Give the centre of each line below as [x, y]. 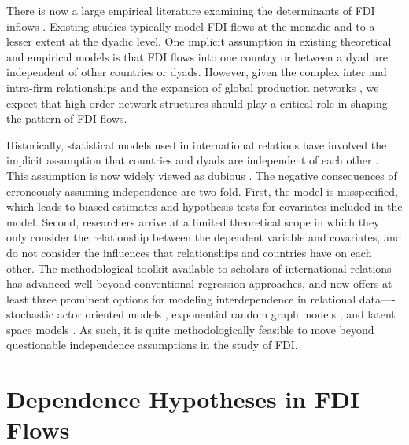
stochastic [30, 314]
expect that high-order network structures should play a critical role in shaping [197, 103]
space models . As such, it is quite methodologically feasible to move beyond [190, 329]
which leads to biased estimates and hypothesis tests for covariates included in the [204, 206]
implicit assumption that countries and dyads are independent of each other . [192, 160]
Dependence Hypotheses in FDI [183, 399]
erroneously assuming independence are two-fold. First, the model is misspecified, [202, 191]
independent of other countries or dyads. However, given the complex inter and [197, 72]
